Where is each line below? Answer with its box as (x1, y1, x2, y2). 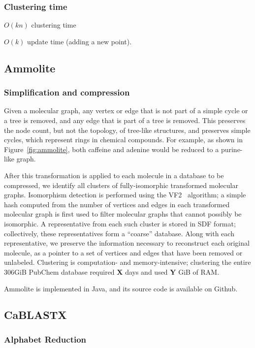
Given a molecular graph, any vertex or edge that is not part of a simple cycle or (4, 105, 248, 116)
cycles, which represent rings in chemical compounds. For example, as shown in (4, 134, 243, 145)
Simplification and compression (4, 86, 130, 98)
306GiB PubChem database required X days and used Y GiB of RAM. (4, 266, 220, 277)
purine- (221, 144, 243, 154)
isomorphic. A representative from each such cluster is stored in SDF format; (4, 218, 236, 228)
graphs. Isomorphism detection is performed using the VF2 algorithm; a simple (4, 190, 246, 200)
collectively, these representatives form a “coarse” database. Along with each (4, 228, 234, 238)
